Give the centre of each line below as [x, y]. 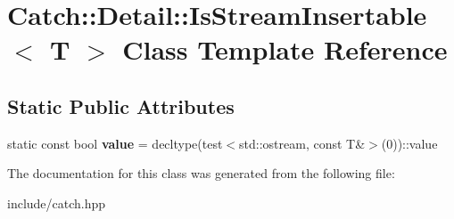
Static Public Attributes [121, 105]
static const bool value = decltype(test [115, 143]
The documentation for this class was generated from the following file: [201, 173]
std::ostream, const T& [302, 143]
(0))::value [409, 143]
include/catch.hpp [57, 203]
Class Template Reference [285, 49]
